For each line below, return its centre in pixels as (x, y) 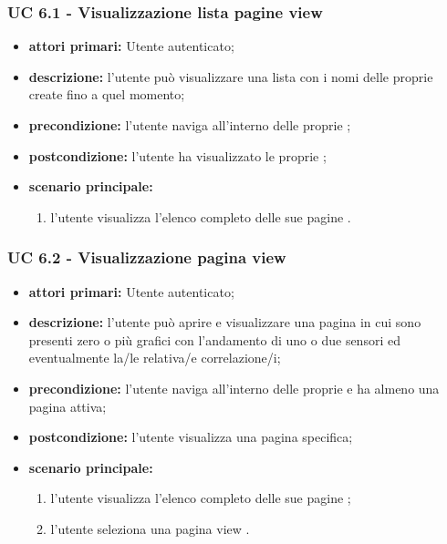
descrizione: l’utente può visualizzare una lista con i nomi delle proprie (231, 76)
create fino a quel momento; (107, 94)
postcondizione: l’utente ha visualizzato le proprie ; (177, 155)
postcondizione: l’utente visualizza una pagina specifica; (191, 437)
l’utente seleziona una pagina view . (150, 528)
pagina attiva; (68, 406)
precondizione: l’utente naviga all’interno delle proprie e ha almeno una (234, 388)
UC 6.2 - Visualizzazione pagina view (147, 257)
